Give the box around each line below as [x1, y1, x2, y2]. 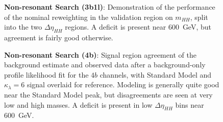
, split [190, 11, 208, 22]
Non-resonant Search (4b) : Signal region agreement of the [4, 49, 196, 60]
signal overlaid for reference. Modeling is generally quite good [27, 79, 219, 90]
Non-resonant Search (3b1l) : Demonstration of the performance [4, 2, 215, 12]
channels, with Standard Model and [100, 69, 212, 80]
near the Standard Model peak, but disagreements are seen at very [4, 89, 213, 100]
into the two [4, 21, 42, 32]
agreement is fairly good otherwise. [4, 32, 113, 42]
